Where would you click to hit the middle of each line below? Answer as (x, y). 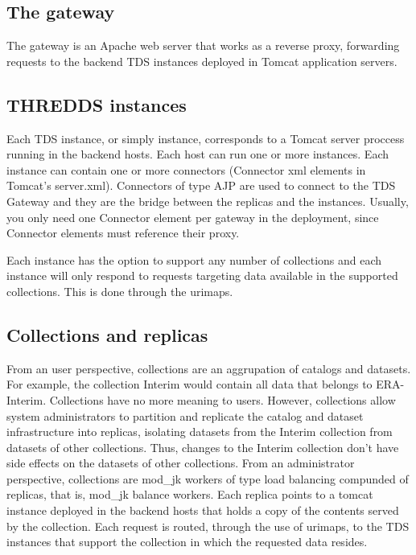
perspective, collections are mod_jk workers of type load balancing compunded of (208, 478)
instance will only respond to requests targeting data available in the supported (202, 275)
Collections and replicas (107, 334)
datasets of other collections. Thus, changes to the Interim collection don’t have (203, 447)
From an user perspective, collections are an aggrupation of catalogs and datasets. (209, 368)
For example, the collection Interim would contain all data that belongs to (189, 384)
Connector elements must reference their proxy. (123, 233)
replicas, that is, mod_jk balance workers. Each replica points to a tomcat (190, 494)
